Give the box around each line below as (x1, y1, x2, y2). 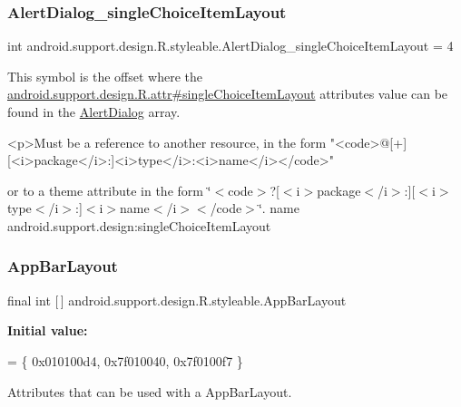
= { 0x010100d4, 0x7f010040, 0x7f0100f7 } (7, 351, 243, 370)
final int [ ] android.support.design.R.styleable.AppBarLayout (7, 290, 347, 309)
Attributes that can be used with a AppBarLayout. (7, 382, 292, 401)
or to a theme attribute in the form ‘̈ (7, 180, 211, 199)
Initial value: (7, 321, 88, 340)
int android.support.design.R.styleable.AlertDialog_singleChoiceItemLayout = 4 (7, 36, 454, 55)
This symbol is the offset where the (7, 66, 202, 85)
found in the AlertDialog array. (7, 102, 181, 121)
